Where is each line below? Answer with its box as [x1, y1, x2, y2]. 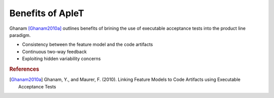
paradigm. [9, 32, 31, 38]
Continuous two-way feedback [22, 48, 87, 55]
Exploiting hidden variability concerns [22, 56, 101, 62]
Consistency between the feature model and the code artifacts [22, 41, 153, 47]
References [9, 66, 40, 73]
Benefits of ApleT [9, 8, 84, 19]
